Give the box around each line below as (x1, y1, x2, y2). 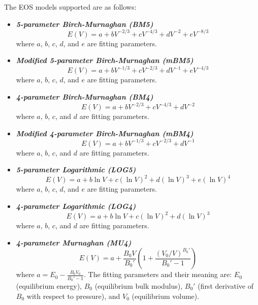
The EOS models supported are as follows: (4, 2, 137, 12)
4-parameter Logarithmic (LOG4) (16, 201, 136, 211)
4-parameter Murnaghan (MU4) (16, 237, 132, 248)
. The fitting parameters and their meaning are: (84, 269, 232, 280)
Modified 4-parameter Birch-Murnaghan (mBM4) (16, 128, 193, 138)
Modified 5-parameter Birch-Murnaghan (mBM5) (16, 55, 193, 66)
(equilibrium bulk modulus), (94, 281, 183, 291)
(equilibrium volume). (132, 290, 200, 301)
